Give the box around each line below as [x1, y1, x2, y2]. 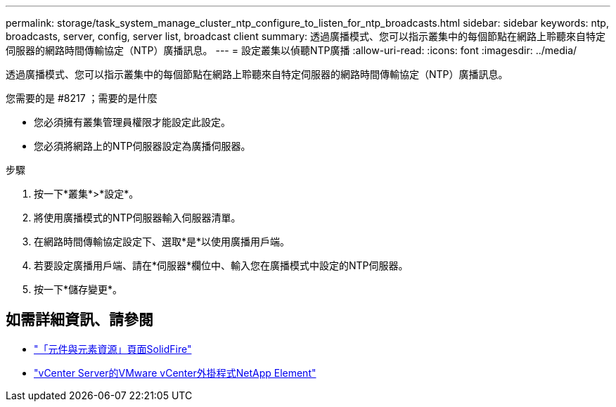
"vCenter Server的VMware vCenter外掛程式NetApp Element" [34, 366, 316, 379]
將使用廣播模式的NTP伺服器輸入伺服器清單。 [34, 212, 241, 224]
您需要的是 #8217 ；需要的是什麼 [6, 92, 158, 104]
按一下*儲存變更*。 [34, 283, 123, 295]
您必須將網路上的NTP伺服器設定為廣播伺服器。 [34, 140, 251, 152]
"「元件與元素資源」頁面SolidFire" [34, 342, 192, 355]
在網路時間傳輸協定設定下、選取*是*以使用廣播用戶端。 [34, 235, 290, 247]
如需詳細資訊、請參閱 [6, 311, 153, 329]
